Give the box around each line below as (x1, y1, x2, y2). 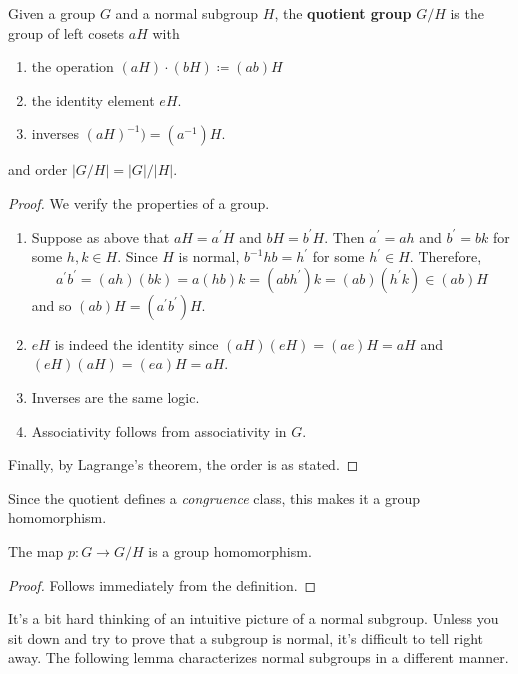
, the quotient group (274, 3, 412, 23)
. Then (324, 226, 365, 247)
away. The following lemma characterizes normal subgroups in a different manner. (8, 647, 509, 668)
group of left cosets (8, 22, 125, 43)
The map (8, 540, 64, 561)
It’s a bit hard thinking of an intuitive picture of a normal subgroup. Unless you (8, 608, 499, 629)
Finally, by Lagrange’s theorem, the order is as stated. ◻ (8, 454, 359, 475)
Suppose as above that (31, 226, 170, 247)
